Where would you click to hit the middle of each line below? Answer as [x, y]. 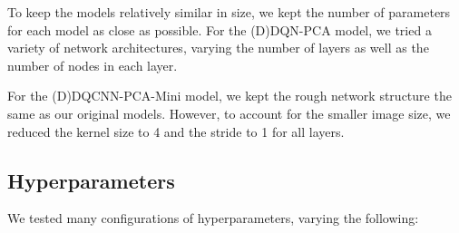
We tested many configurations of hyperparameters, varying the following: [213, 218]
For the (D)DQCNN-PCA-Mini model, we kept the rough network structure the [229, 96]
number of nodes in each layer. [93, 65]
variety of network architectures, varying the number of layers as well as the [218, 48]
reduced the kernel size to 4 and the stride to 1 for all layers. [176, 131]
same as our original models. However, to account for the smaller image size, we [229, 113]
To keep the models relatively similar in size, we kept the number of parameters [229, 12]
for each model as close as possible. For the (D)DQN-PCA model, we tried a [220, 29]
